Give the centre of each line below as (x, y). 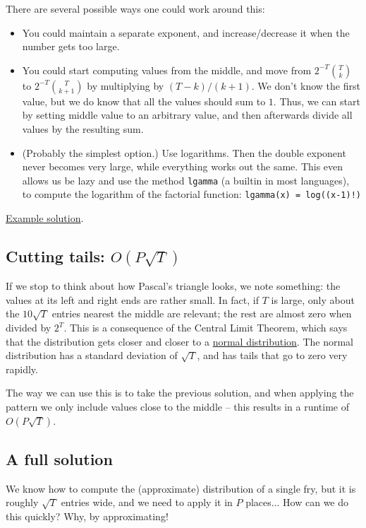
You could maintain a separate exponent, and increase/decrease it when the (186, 32)
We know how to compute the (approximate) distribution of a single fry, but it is (181, 488)
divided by (29, 327)
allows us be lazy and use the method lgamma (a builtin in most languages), (186, 180)
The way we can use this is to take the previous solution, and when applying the (180, 393)
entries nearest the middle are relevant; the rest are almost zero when (202, 313)
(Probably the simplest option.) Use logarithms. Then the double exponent (184, 152)
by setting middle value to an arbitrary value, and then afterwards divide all (187, 115)
